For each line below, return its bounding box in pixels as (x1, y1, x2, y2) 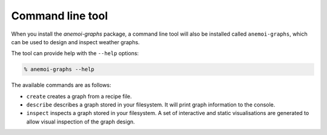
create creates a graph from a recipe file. (26, 93, 132, 100)
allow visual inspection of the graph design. (26, 118, 136, 125)
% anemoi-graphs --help (24, 66, 95, 73)
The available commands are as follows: (11, 82, 111, 89)
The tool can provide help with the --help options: (11, 50, 139, 57)
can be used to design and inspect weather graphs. (11, 38, 140, 45)
